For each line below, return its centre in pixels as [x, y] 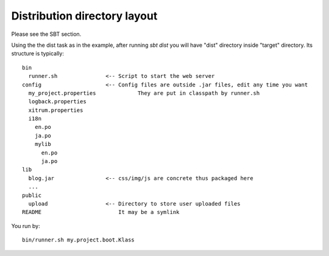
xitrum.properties [56, 110]
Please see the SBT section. [46, 34]
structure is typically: [37, 54]
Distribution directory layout [84, 16]
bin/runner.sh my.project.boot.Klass [79, 240]
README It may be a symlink [101, 212]
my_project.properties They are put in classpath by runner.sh [144, 93]
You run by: [26, 226]
